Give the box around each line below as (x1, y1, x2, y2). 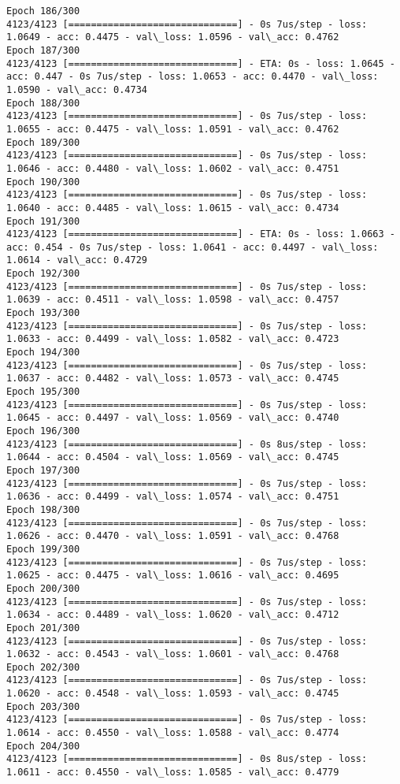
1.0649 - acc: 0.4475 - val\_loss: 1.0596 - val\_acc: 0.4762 (6, 32, 339, 43)
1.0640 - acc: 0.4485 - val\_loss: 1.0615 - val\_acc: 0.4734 (6, 202, 339, 214)
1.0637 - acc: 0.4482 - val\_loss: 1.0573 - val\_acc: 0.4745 (6, 373, 339, 385)
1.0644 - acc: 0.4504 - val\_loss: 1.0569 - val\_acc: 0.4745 (6, 451, 339, 463)
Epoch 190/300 (6, 176, 80, 188)
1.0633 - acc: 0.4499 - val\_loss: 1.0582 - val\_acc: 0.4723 (6, 333, 339, 345)
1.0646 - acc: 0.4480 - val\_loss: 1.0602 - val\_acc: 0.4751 (6, 162, 339, 174)
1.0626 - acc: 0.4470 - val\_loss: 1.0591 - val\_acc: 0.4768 (6, 530, 339, 542)
